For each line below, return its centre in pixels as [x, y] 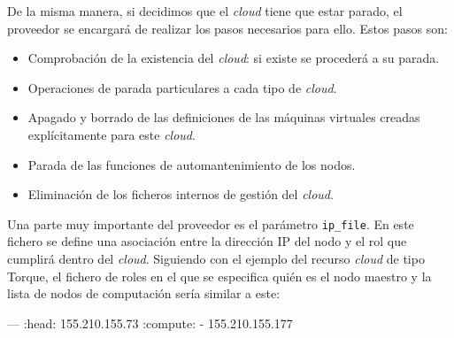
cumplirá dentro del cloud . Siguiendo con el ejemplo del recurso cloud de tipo [216, 258]
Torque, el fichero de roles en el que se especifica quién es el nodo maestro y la [219, 276]
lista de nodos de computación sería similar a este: [144, 293]
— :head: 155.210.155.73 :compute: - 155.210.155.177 [150, 323]
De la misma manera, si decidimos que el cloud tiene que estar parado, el [205, 11]
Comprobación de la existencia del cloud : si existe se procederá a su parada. [234, 58]
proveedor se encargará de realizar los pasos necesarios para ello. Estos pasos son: [227, 28]
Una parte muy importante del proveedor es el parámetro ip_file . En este [211, 223]
